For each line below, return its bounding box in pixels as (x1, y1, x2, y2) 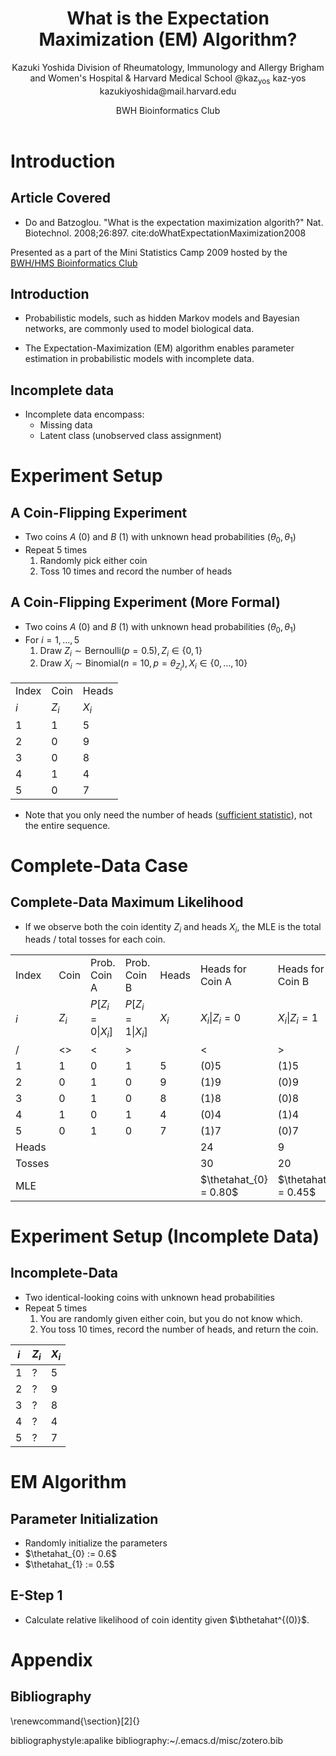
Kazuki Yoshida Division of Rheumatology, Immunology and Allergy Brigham (11, 61, 325, 73)
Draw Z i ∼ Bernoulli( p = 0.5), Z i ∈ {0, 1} (39, 644, 203, 659)
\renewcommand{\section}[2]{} (10, 1715, 141, 1727)
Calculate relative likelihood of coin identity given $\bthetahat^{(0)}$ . (24, 1613, 310, 1626)
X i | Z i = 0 (199, 1011, 242, 1027)
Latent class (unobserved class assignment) (39, 430, 222, 442)
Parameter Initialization (10, 1510, 159, 1527)
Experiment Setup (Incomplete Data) (10, 1225, 320, 1248)
